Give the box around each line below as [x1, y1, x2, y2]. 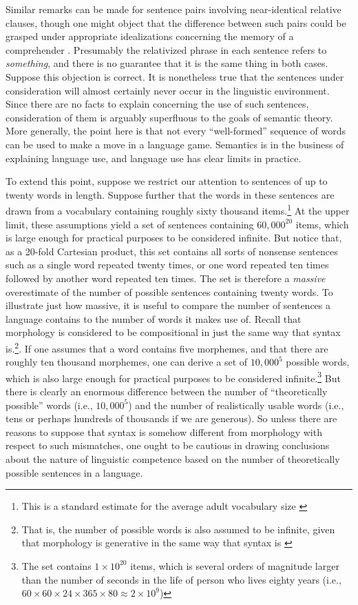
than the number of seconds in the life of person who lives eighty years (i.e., [21, 572, 341, 586]
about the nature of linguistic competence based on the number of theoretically [6, 451, 340, 466]
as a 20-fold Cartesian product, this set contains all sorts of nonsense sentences [6, 244, 338, 258]
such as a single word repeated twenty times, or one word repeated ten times [6, 257, 329, 272]
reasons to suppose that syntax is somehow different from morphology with [6, 424, 322, 439]
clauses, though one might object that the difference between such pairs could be [6, 15, 346, 30]
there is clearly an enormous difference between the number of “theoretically [6, 384, 328, 398]
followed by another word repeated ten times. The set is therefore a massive [6, 270, 326, 285]
